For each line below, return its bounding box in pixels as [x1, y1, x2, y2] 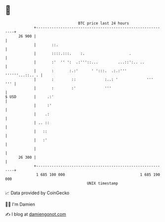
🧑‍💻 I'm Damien [5, 201, 36, 207]
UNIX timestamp [86, 180, 119, 186]
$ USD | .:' [5, 94, 54, 99]
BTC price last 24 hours [78, 21, 129, 26]
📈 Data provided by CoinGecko [5, 190, 70, 196]
